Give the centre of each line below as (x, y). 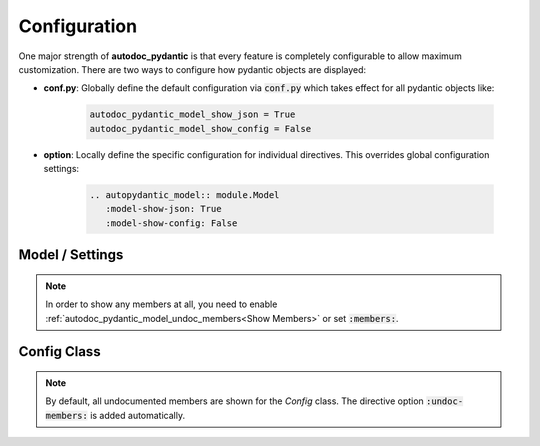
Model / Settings (71, 255)
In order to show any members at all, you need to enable (161, 304)
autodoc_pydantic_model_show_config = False (200, 128)
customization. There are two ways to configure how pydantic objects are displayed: (192, 69)
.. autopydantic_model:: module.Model (184, 195)
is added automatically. (137, 415)
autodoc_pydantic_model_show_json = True (192, 114)
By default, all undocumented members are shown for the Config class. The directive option (234, 401)
